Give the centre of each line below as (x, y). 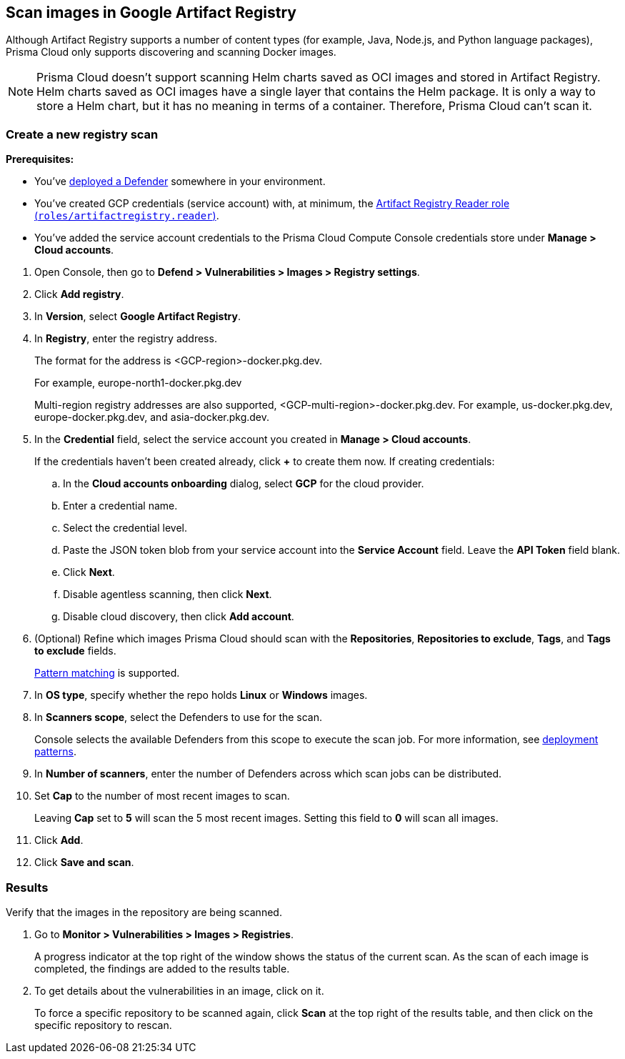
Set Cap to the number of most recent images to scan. (162, 796)
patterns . (55, 752)
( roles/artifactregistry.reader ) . (127, 216)
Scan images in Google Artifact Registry (151, 13)
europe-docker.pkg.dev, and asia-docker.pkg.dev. (152, 417)
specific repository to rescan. (103, 1025)
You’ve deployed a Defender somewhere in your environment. (180, 182)
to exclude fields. (75, 651)
